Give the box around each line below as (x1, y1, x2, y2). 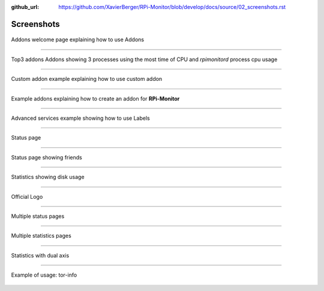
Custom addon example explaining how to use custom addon (11, 75, 163, 83)
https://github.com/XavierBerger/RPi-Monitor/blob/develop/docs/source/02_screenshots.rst (58, 4, 286, 10)
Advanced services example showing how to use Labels (11, 114, 150, 122)
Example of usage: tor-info (11, 271, 77, 278)
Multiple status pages (11, 213, 65, 220)
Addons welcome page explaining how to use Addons (11, 36, 144, 43)
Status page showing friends (11, 153, 82, 161)
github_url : (11, 4, 39, 10)
